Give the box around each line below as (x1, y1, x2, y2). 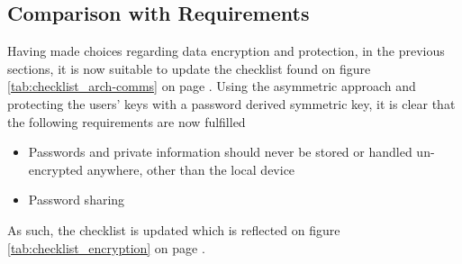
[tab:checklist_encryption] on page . (7, 238, 205, 257)
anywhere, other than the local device (86, 159, 295, 178)
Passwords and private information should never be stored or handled (28, 142, 412, 161)
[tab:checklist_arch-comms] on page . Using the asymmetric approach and (7, 77, 416, 96)
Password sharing (28, 190, 125, 209)
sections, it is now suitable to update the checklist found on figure (7, 59, 371, 77)
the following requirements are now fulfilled (7, 112, 246, 131)
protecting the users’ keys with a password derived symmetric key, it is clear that (7, 94, 456, 113)
